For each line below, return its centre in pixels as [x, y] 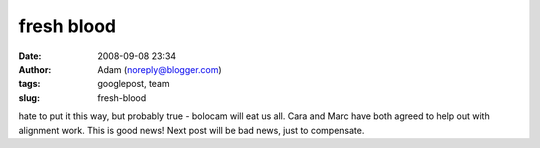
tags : [29, 84]
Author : [35, 69]
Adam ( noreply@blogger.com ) [159, 69]
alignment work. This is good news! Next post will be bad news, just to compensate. [191, 130]
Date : [30, 56]
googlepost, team [133, 84]
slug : [29, 97]
